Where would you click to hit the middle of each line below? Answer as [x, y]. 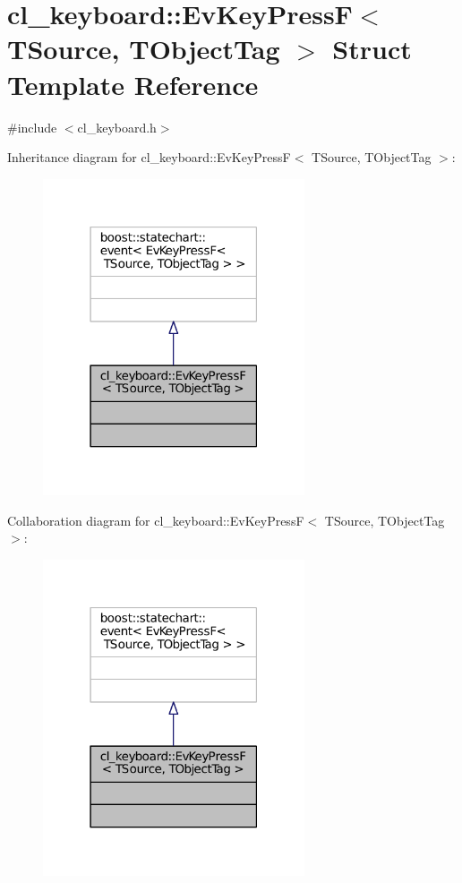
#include [32, 127]
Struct [372, 49]
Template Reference [133, 84]
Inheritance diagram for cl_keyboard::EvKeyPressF [149, 157]
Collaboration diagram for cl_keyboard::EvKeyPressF [156, 520]
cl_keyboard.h [117, 127]
